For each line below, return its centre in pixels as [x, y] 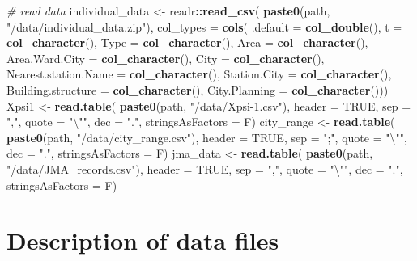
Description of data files [143, 240]
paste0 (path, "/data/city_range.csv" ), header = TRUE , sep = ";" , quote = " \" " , [207, 137]
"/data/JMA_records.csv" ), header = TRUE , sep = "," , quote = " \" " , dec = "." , [205, 168]
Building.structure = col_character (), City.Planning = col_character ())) [198, 89]
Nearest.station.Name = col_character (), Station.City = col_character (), [199, 74]
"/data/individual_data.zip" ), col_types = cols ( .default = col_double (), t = [204, 26]
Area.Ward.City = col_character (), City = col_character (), [166, 58]
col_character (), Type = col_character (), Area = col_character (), [187, 42]
